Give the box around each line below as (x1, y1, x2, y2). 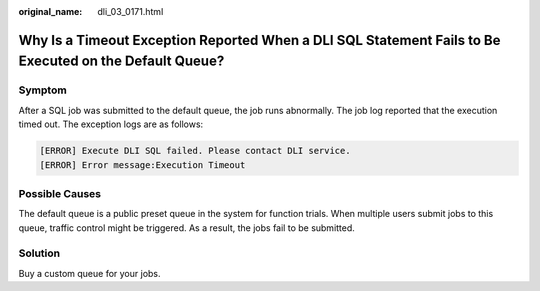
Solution (18, 246, 61, 260)
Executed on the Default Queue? (18, 53, 225, 70)
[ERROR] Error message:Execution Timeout (39, 159, 246, 170)
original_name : (18, 6, 83, 17)
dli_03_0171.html (97, 6, 164, 17)
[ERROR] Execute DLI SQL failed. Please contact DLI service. (39, 145, 351, 157)
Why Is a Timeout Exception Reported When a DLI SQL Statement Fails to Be (18, 31, 501, 49)
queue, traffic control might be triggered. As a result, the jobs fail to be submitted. (18, 221, 355, 234)
